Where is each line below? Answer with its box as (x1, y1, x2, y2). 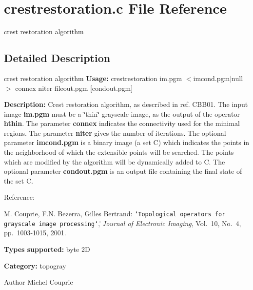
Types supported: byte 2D (4, 244, 90, 254)
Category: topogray (4, 260, 66, 270)
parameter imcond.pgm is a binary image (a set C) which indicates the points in (4, 137, 250, 147)
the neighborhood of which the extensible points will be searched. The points (4, 147, 234, 157)
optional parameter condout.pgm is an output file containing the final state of (4, 166, 242, 176)
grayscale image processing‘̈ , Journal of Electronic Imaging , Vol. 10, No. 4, (4, 218, 241, 228)
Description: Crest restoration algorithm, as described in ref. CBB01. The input (4, 99, 248, 109)
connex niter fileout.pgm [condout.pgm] (15, 83, 133, 93)
